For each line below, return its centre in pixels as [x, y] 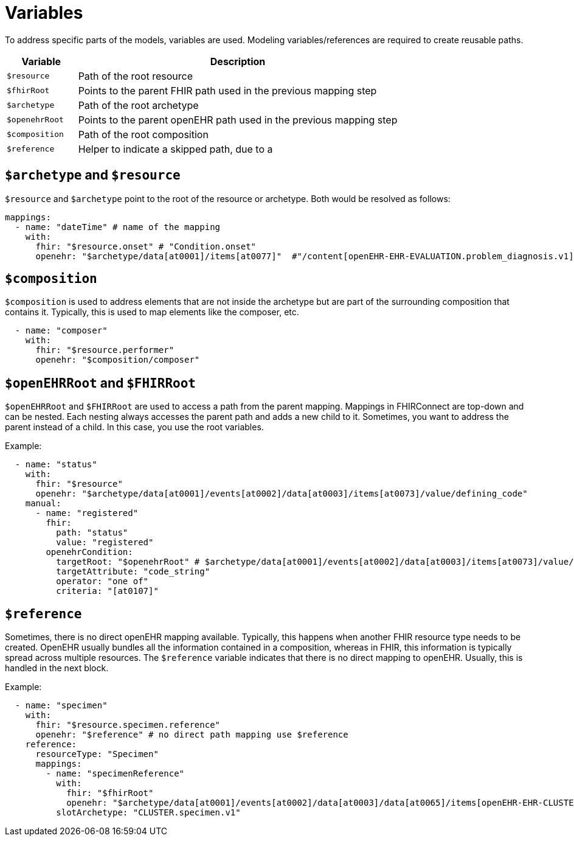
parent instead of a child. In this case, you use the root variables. [134, 427]
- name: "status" [56, 465]
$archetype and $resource [93, 175]
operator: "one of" [102, 581]
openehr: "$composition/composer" [118, 360]
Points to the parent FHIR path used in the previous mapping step [227, 90]
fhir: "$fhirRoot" [110, 793]
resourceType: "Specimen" [97, 754]
